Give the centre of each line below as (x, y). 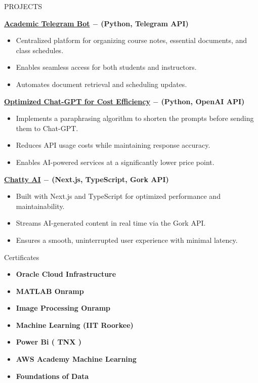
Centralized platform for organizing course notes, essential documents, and (132, 40)
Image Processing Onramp (63, 308)
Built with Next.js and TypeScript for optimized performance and (118, 196)
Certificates (22, 257)
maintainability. (40, 206)
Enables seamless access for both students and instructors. (106, 67)
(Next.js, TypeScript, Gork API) (110, 179)
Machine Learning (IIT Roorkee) (75, 325)
